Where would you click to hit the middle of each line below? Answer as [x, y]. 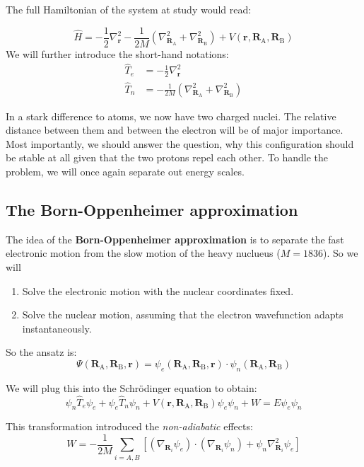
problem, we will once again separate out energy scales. [125, 171]
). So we [340, 253]
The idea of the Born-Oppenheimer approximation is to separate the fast [175, 239]
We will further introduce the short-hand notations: [117, 53]
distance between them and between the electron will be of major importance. [175, 130]
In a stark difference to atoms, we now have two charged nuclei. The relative [171, 116]
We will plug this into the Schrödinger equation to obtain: [131, 387]
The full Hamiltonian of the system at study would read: [129, 9]
